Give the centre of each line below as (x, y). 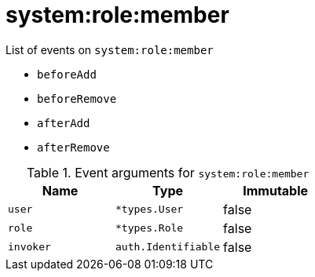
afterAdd (64, 123)
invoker (29, 247)
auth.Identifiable (168, 247)
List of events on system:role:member (110, 49)
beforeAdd (67, 74)
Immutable (276, 190)
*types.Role (150, 228)
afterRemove (73, 147)
